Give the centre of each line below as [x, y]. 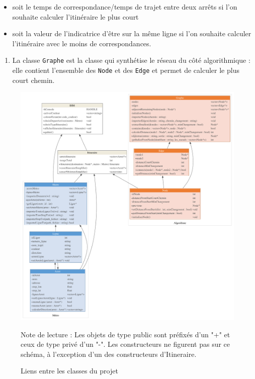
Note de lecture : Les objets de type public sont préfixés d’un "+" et [125, 334]
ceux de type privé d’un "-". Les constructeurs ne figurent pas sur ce [125, 344]
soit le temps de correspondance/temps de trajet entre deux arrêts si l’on [125, 7]
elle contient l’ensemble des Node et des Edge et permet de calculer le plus [126, 70]
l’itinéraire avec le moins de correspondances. [82, 43]
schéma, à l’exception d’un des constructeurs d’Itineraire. [109, 354]
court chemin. [33, 80]
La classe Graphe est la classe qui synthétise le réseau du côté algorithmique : [131, 60]
